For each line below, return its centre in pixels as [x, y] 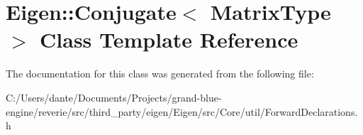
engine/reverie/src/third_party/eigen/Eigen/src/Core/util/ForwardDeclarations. [182, 111]
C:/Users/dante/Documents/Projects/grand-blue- [114, 97]
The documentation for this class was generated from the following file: [160, 74]
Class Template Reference [169, 39]
